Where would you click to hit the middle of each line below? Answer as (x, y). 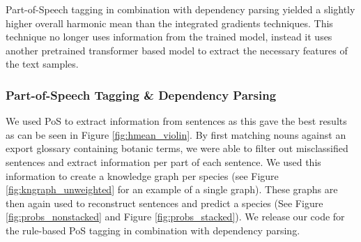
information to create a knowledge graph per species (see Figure (142, 175)
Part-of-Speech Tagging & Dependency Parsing (141, 94)
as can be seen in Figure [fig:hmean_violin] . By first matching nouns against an (176, 134)
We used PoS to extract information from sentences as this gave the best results (176, 121)
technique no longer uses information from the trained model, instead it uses (169, 37)
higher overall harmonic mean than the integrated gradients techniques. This (169, 23)
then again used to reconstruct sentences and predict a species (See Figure (164, 203)
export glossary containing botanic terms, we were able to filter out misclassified (177, 148)
